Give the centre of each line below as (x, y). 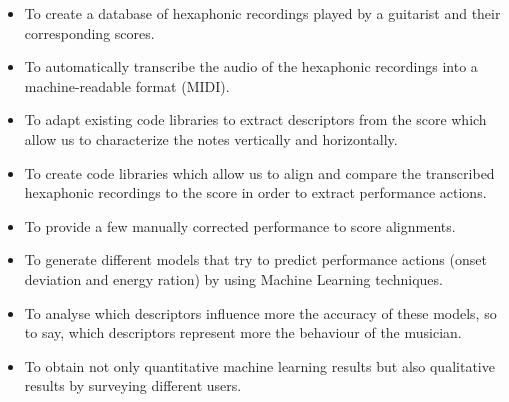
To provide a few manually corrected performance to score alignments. (240, 225)
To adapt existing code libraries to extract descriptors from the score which (255, 119)
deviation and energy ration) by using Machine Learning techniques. (233, 278)
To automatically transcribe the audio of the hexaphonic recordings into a (251, 66)
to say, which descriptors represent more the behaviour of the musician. (243, 332)
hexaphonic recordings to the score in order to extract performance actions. (255, 192)
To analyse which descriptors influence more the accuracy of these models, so (260, 312)
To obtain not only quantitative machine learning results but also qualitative (259, 365)
